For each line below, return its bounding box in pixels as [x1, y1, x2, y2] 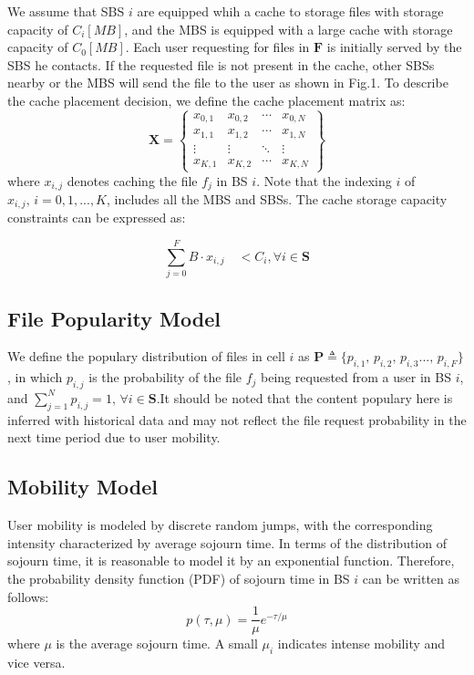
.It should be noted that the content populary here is [156, 388, 453, 407]
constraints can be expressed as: [7, 208, 186, 227]
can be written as [362, 568, 460, 587]
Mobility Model [7, 472, 158, 501]
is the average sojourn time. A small [56, 634, 258, 653]
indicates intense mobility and [277, 634, 446, 653]
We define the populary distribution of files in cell [7, 347, 285, 366]
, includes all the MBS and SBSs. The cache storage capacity [107, 190, 448, 208]
